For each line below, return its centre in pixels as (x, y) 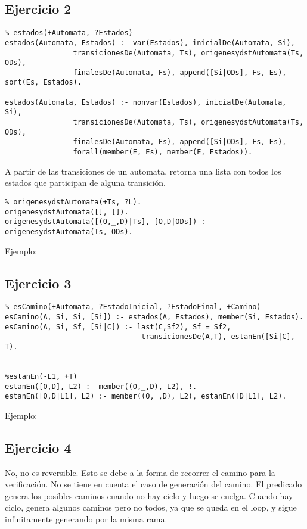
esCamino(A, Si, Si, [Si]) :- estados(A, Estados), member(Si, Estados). (154, 317)
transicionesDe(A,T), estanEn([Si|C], (218, 337)
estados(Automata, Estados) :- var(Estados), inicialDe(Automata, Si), (150, 43)
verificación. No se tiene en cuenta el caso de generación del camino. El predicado (153, 484)
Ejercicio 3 (38, 283)
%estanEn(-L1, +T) (41, 376)
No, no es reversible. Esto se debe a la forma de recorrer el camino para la (140, 472)
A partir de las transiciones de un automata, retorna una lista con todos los (143, 171)
